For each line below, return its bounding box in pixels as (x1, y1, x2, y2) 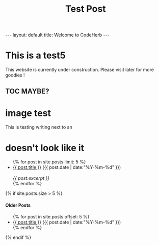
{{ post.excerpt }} (12, 175, 50, 181)
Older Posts (5, 202, 31, 208)
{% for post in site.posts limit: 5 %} (12, 159, 86, 165)
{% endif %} (5, 234, 32, 240)
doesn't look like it (5, 142, 85, 154)
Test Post (65, 3, 106, 15)
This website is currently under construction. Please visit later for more (5, 67, 154, 73)
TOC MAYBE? (5, 87, 49, 95)
